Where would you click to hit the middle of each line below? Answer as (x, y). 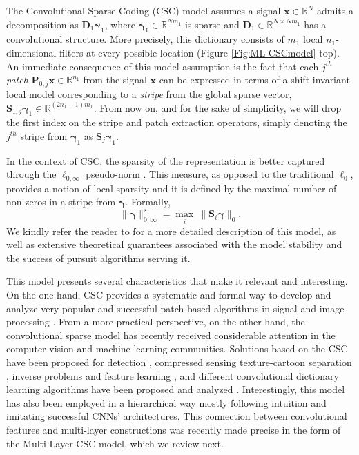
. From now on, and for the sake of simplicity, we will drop (217, 107)
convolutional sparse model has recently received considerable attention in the (171, 335)
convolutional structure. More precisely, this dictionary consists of (145, 39)
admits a (335, 10)
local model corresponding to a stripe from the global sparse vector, (149, 93)
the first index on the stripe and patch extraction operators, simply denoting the (177, 122)
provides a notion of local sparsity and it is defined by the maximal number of (172, 188)
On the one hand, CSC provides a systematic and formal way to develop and (169, 295)
